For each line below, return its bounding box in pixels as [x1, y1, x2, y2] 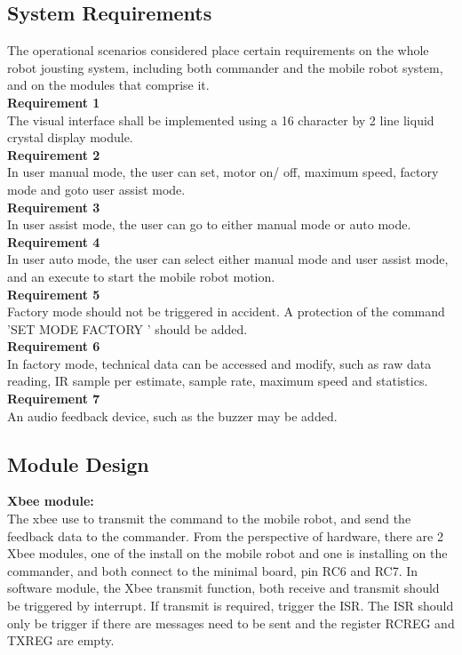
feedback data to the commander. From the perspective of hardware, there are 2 [7, 526, 443, 545]
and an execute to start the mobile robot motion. [7, 267, 275, 285]
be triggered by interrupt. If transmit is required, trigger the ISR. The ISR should [7, 596, 454, 615]
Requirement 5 [7, 284, 100, 303]
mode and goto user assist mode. [7, 180, 186, 198]
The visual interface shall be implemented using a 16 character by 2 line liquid [7, 110, 434, 129]
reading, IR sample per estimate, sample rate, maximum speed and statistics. [7, 371, 428, 390]
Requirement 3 [7, 197, 100, 216]
